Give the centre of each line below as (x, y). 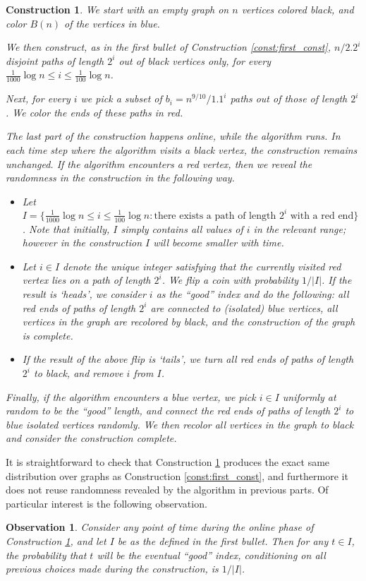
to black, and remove (78, 373)
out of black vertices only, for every (195, 60)
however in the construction (82, 242)
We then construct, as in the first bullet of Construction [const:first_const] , (168, 47)
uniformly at (309, 396)
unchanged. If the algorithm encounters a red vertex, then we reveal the (159, 163)
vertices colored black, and (298, 9)
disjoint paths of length (55, 60)
